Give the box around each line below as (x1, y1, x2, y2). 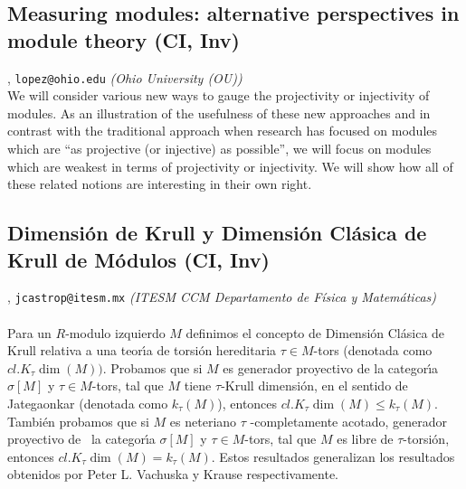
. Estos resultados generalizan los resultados (211, 447, 455, 465)
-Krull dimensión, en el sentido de (221, 376, 408, 395)
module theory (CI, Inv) (7, 25, 240, 53)
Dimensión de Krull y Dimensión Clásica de (7, 219, 427, 247)
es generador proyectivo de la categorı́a (223, 358, 439, 377)
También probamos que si (7, 411, 149, 430)
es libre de (337, 429, 394, 448)
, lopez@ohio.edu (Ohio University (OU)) (7, 68, 243, 87)
